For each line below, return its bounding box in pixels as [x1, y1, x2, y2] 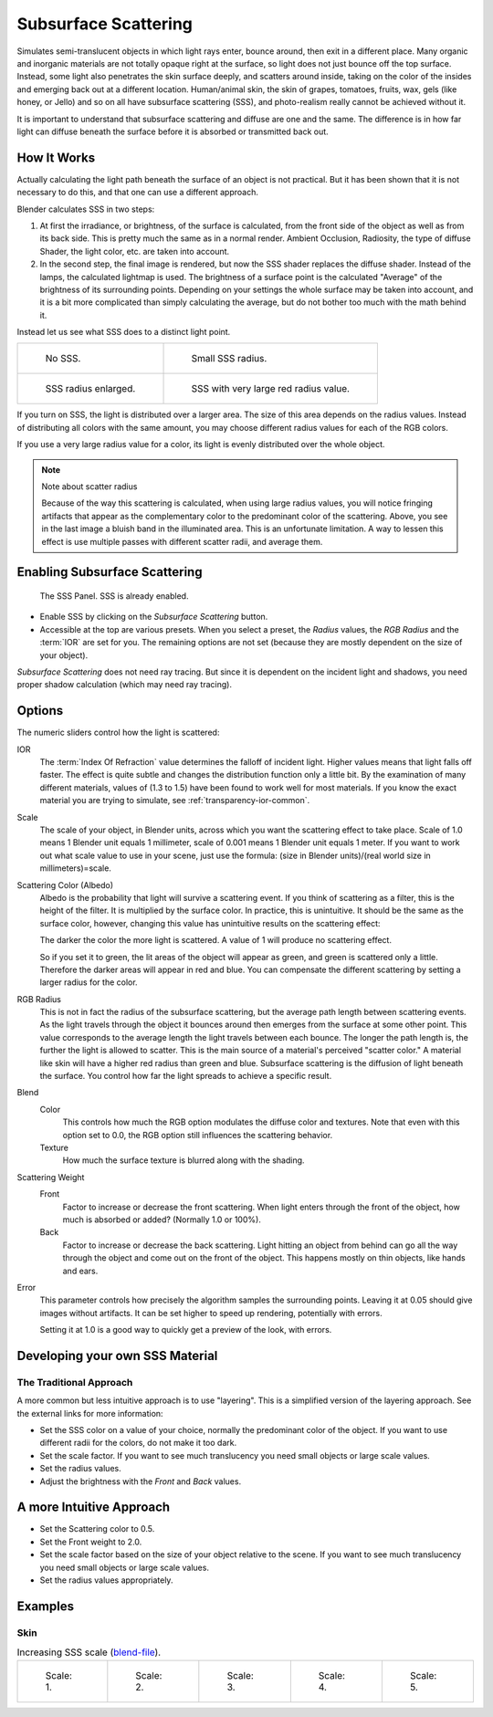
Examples [16, 1598, 75, 1614]
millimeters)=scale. [39, 863, 111, 874]
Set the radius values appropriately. [39, 1575, 173, 1586]
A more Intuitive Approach [16, 1500, 171, 1515]
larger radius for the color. [39, 977, 138, 988]
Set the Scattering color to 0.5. [39, 1523, 155, 1534]
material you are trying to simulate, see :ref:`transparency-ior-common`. [39, 795, 310, 806]
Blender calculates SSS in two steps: [16, 204, 155, 215]
